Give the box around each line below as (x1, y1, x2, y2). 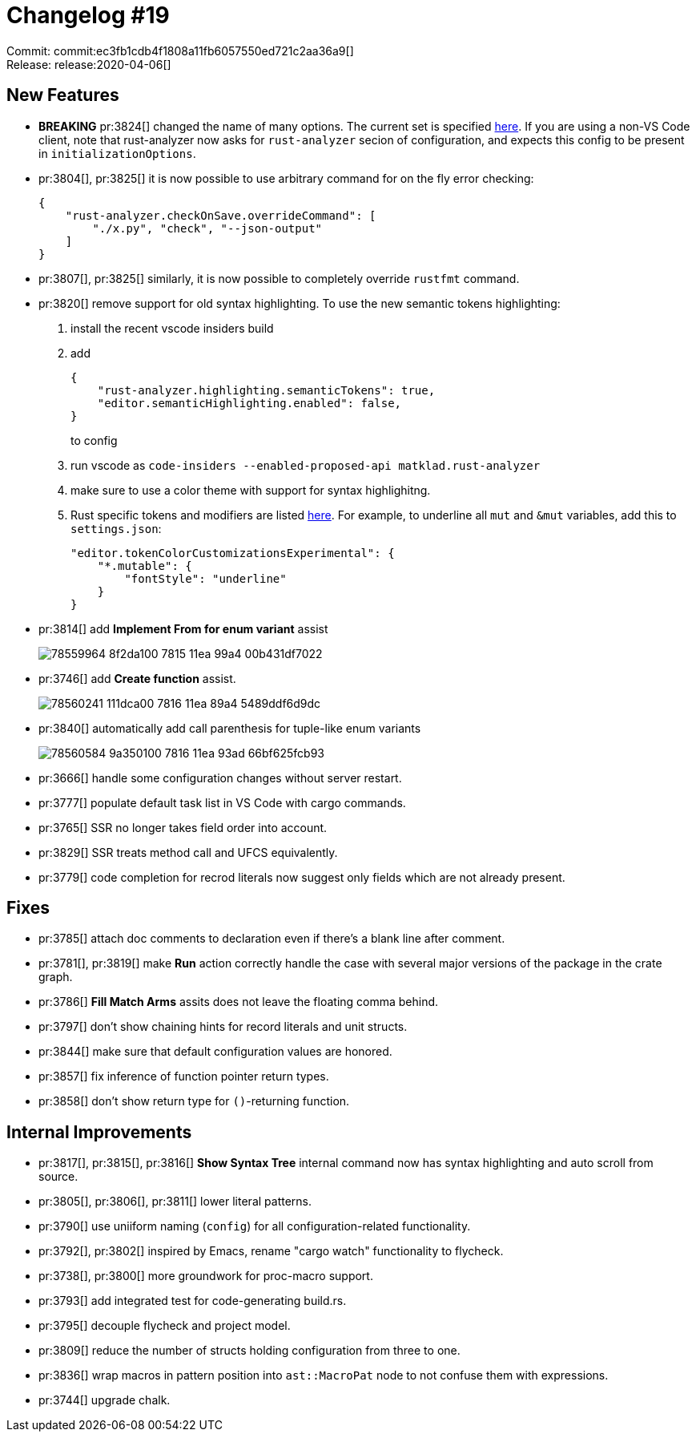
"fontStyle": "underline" (124, 572, 287, 585)
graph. (38, 970, 73, 984)
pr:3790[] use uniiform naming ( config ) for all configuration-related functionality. (38, 1219, 471, 1234)
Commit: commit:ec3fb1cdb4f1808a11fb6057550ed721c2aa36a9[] (6, 43, 354, 58)
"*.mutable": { (97, 559, 192, 572)
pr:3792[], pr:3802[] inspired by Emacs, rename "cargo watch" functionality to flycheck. (38, 1244, 504, 1258)
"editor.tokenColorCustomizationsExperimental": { (70, 546, 395, 559)
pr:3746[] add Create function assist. (38, 671, 236, 685)
